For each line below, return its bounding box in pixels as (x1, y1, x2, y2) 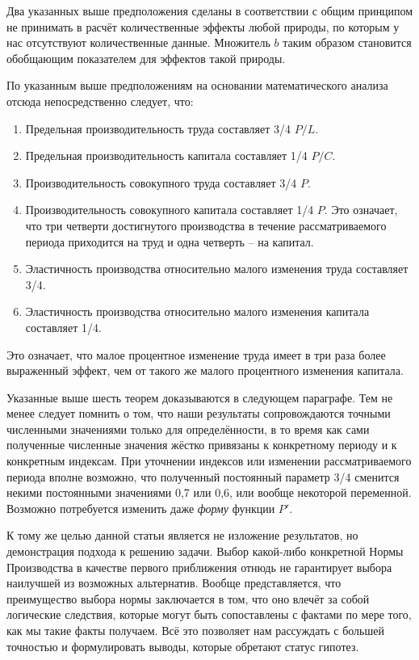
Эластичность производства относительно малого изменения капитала (25, 303, 370, 320)
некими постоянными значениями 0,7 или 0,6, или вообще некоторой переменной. (6, 484, 412, 501)
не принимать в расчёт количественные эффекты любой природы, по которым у (6, 18, 400, 35)
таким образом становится (283, 34, 412, 51)
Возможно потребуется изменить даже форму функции (6, 499, 275, 516)
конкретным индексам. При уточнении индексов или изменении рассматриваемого (6, 452, 412, 469)
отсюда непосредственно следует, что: (6, 92, 194, 109)
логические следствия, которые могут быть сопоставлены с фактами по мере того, (6, 606, 412, 623)
